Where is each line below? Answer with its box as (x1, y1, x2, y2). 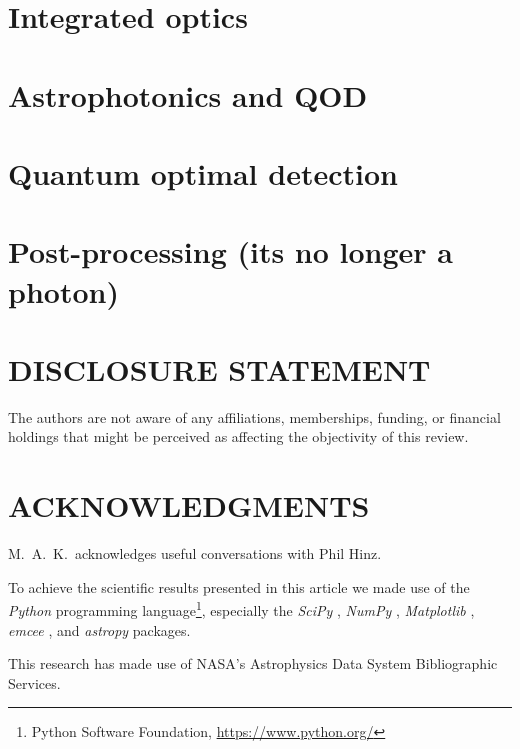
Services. (8, 672, 61, 693)
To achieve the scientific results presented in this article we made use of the (8, 576, 470, 597)
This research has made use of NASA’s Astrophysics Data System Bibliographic (8, 653, 498, 674)
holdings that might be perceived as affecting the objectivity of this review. (8, 426, 469, 447)
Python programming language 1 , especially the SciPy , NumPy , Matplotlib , (8, 597, 475, 620)
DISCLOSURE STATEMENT (8, 348, 431, 389)
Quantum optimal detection (8, 152, 398, 193)
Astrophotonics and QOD (8, 74, 368, 115)
